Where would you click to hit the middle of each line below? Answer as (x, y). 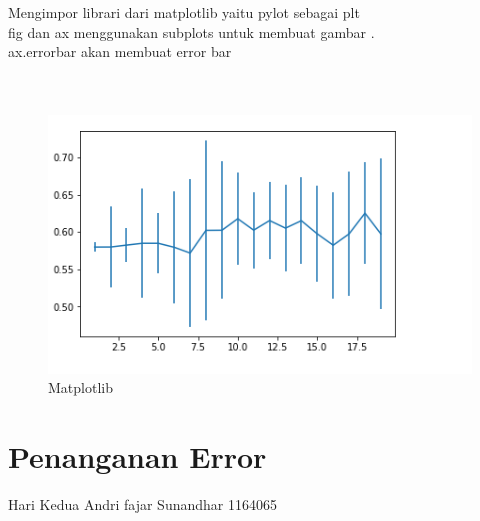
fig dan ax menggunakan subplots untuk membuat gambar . (191, 31)
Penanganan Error (137, 455)
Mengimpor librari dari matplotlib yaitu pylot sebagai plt (184, 12)
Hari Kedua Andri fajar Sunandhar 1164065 (142, 503)
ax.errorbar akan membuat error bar (120, 51)
